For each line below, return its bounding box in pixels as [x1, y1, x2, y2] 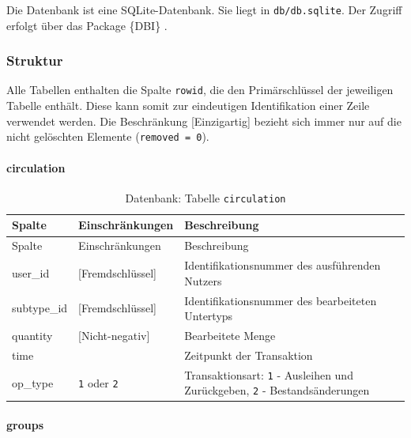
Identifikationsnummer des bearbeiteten [184, 292, 377, 308]
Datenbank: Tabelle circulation [125, 189, 286, 206]
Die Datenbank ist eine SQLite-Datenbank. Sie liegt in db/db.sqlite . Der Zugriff [6, 2, 402, 17]
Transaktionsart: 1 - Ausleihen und [184, 366, 353, 383]
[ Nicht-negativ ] [78, 327, 150, 343]
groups [6, 417, 43, 433]
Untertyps [184, 308, 233, 324]
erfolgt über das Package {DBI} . [6, 17, 168, 33]
